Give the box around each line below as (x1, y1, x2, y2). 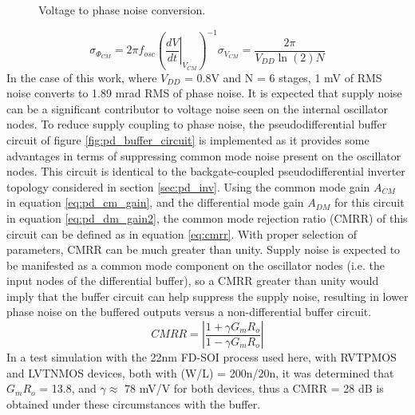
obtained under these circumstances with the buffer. (6, 395, 261, 412)
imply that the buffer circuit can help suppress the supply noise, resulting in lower (6, 287, 409, 304)
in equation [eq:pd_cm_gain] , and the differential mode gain (6, 194, 304, 211)
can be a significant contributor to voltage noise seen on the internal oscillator (6, 100, 389, 117)
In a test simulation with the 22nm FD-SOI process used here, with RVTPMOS (6, 349, 397, 366)
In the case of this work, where (6, 69, 157, 85)
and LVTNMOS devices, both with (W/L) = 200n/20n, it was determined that (6, 364, 394, 381)
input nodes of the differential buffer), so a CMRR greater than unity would (6, 272, 379, 289)
